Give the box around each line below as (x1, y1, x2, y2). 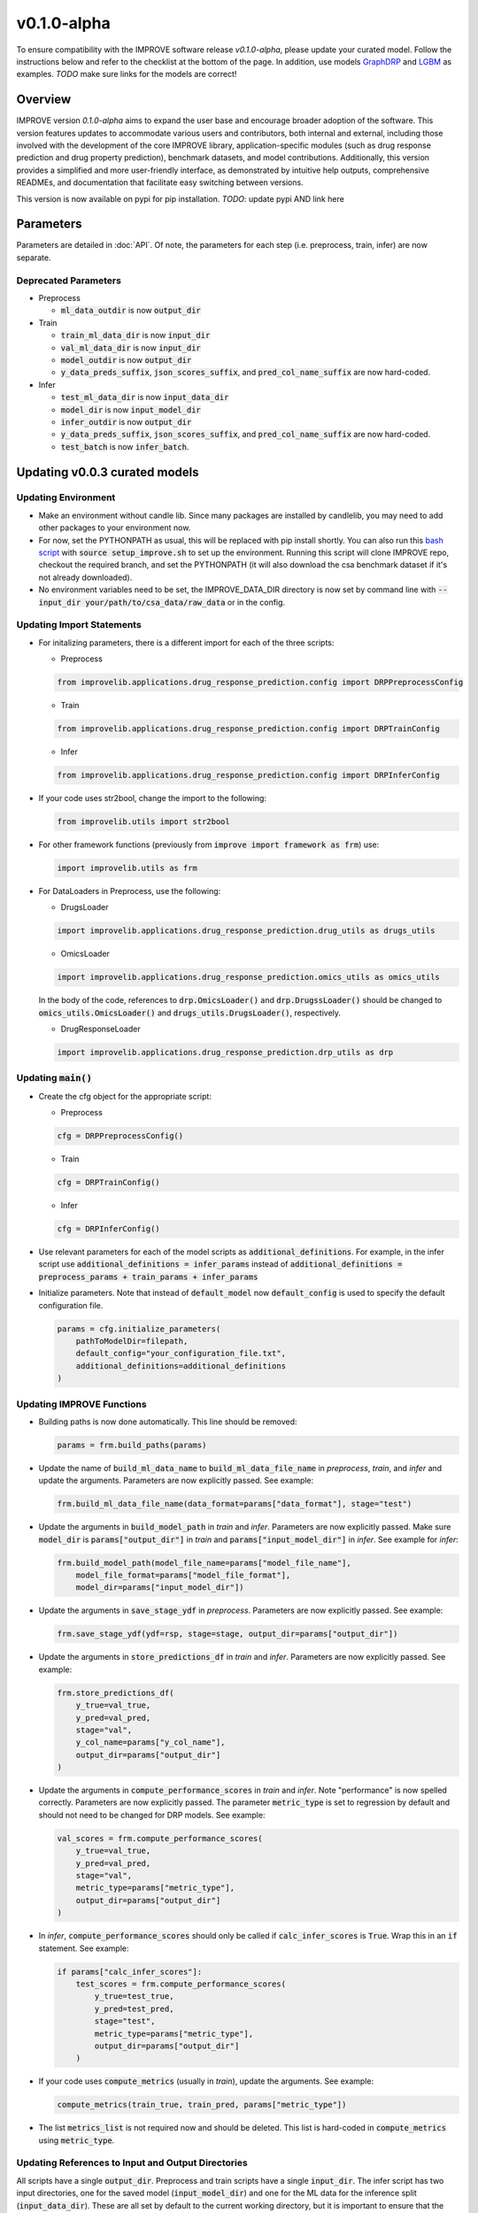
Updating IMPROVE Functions (16, 1398, 147, 1410)
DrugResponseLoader (60, 1023, 141, 1035)
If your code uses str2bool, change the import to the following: (38, 793, 267, 804)
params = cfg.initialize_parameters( (57, 1323, 221, 1334)
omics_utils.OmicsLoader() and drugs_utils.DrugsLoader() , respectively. (38, 1007, 341, 1018)
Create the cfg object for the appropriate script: (38, 1091, 212, 1101)
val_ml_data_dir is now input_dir (60, 342, 201, 353)
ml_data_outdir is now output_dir (60, 305, 201, 316)
